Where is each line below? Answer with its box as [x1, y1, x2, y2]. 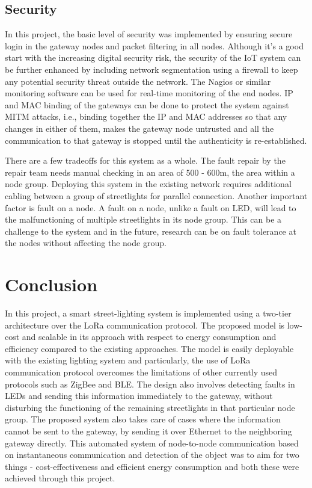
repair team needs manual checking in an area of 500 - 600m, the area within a [5, 165, 295, 178]
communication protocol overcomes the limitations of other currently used [5, 365, 278, 378]
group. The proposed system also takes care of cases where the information [5, 413, 281, 425]
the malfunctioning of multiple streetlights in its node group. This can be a [5, 213, 282, 226]
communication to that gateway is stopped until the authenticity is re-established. [5, 134, 307, 146]
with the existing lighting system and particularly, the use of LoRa [5, 354, 251, 366]
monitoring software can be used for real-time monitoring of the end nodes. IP [5, 87, 293, 99]
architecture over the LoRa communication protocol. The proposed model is [5, 318, 285, 331]
